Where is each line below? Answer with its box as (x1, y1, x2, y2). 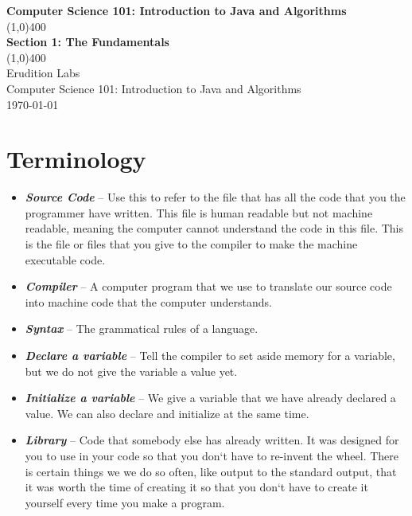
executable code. (25, 251, 106, 268)
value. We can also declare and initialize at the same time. (25, 405, 309, 421)
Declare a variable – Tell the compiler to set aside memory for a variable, (25, 347, 395, 364)
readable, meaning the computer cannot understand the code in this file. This (25, 220, 403, 236)
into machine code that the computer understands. (25, 293, 272, 310)
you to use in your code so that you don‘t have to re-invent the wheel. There (25, 448, 399, 463)
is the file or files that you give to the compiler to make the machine (25, 236, 358, 252)
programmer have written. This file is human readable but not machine (25, 204, 373, 221)
